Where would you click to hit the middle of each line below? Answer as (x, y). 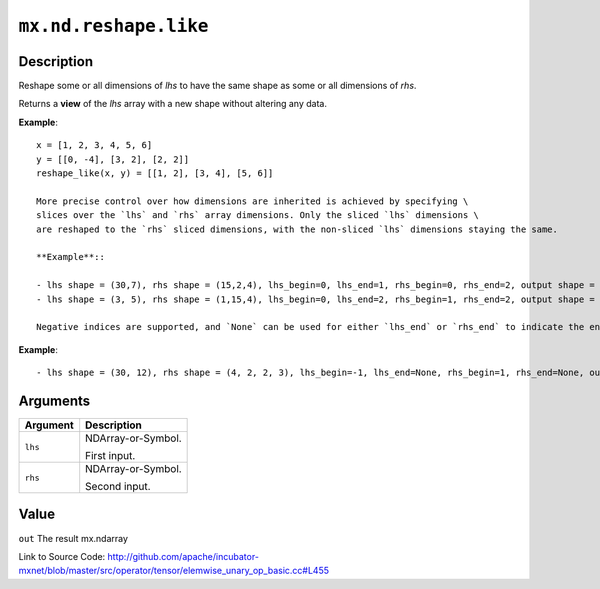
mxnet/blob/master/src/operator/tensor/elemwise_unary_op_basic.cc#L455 (174, 571)
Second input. (118, 486)
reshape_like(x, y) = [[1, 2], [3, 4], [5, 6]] (155, 173)
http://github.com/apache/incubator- (183, 556)
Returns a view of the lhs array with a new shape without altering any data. (172, 104)
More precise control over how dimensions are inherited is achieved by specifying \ (252, 201)
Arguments (54, 400)
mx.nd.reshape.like (113, 26)
